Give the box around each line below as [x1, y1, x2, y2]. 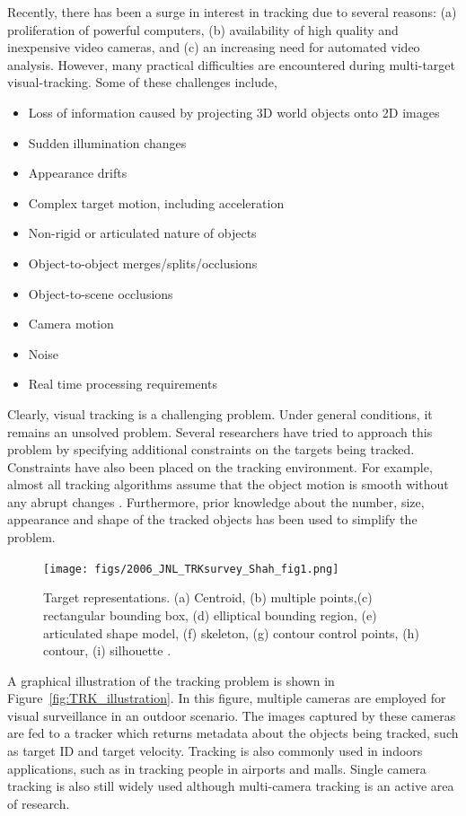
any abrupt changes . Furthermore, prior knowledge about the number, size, [7, 492, 425, 511]
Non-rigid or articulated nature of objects [28, 224, 257, 242]
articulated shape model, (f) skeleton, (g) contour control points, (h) [43, 623, 419, 642]
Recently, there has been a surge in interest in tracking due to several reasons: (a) [7, 3, 457, 21]
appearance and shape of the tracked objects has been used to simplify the [7, 510, 418, 529]
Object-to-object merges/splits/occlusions [28, 253, 258, 272]
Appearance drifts [28, 163, 127, 182]
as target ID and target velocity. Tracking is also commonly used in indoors [7, 741, 423, 760]
